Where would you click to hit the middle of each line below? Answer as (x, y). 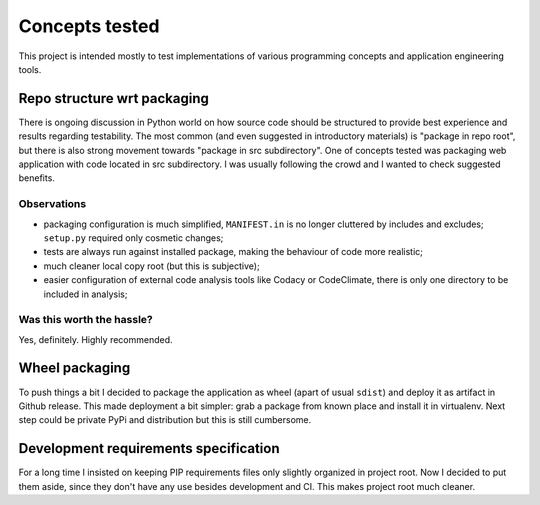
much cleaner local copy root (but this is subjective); (151, 266)
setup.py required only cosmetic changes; (133, 237)
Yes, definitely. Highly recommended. (96, 339)
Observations (52, 204)
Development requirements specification (149, 448)
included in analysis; (85, 294)
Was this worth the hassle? (86, 320)
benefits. (36, 178)
